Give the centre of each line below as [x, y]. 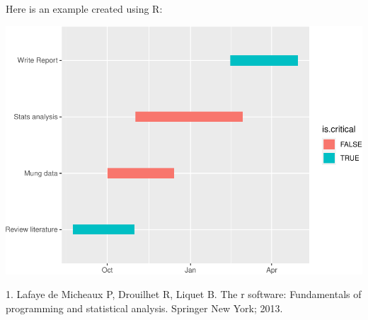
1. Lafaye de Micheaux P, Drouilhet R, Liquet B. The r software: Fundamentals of [184, 294]
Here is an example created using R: [84, 8]
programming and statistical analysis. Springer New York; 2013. [144, 308]
